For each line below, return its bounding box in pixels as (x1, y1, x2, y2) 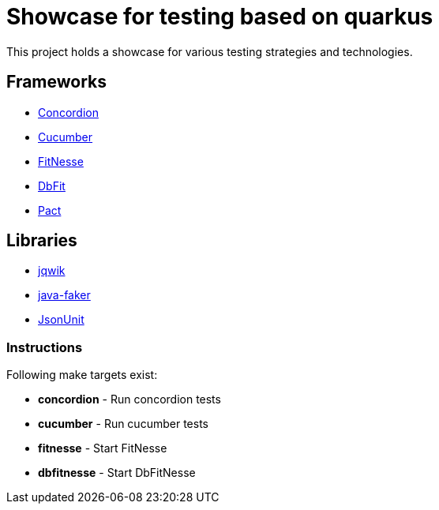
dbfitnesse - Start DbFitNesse (38, 466, 196, 480)
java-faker (38, 288, 91, 302)
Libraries (6, 231, 77, 251)
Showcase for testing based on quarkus (6, 3, 433, 30)
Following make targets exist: (6, 368, 158, 382)
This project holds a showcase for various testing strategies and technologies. (6, 44, 413, 58)
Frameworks (6, 72, 107, 92)
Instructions (6, 339, 83, 355)
